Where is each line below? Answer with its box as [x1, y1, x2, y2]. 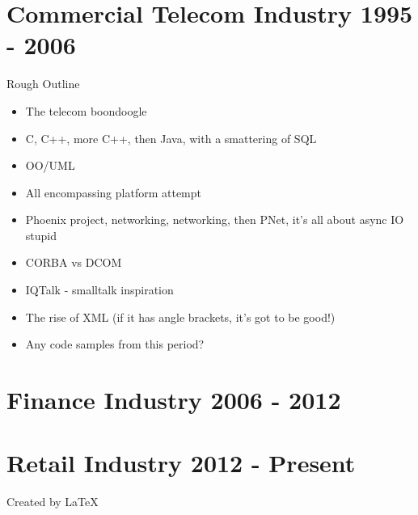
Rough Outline [6, 75, 80, 92]
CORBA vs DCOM [25, 254, 122, 271]
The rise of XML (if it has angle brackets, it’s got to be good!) [25, 308, 336, 325]
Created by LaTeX [6, 493, 99, 510]
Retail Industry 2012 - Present [6, 446, 356, 479]
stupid [25, 226, 57, 243]
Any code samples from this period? [25, 336, 205, 352]
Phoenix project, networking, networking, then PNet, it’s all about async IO [25, 211, 404, 228]
